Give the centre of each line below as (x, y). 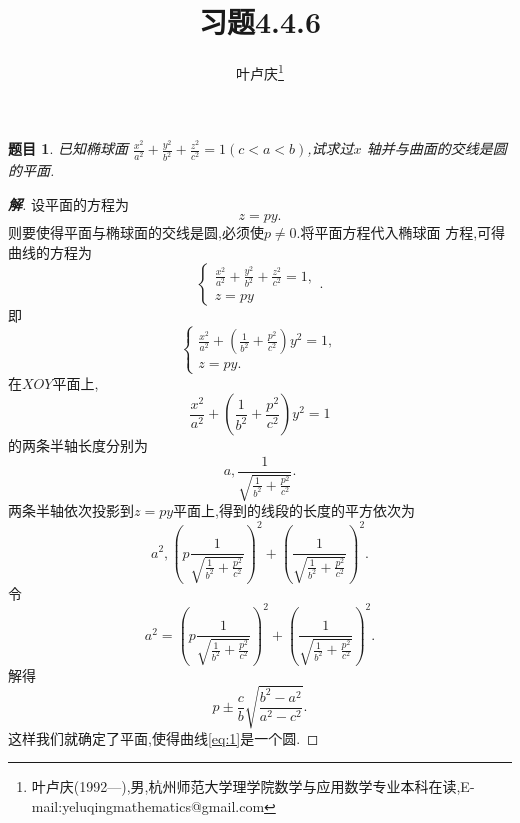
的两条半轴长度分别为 (78, 445)
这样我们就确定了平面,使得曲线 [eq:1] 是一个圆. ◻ (163, 737)
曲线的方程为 (50, 252)
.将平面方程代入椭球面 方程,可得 (401, 232)
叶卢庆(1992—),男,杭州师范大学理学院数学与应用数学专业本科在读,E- (253, 786)
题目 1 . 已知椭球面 (68, 148)
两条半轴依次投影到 (71, 510)
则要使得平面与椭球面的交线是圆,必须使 (136, 232)
